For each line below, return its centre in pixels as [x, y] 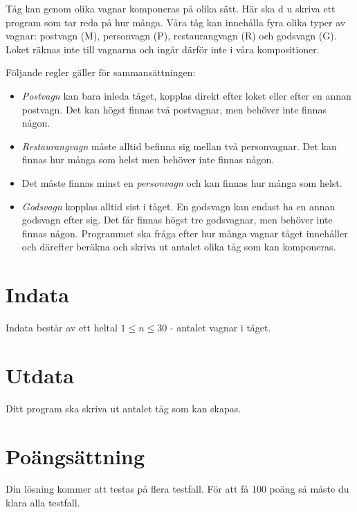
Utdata [40, 375]
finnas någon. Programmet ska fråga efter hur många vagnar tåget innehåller [185, 233]
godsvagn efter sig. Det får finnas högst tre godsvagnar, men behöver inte [177, 220]
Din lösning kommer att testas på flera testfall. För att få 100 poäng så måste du [177, 489]
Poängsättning [75, 456]
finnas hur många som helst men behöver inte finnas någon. [148, 159]
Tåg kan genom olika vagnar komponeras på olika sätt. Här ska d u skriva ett [171, 8]
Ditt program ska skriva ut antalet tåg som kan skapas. [123, 408]
